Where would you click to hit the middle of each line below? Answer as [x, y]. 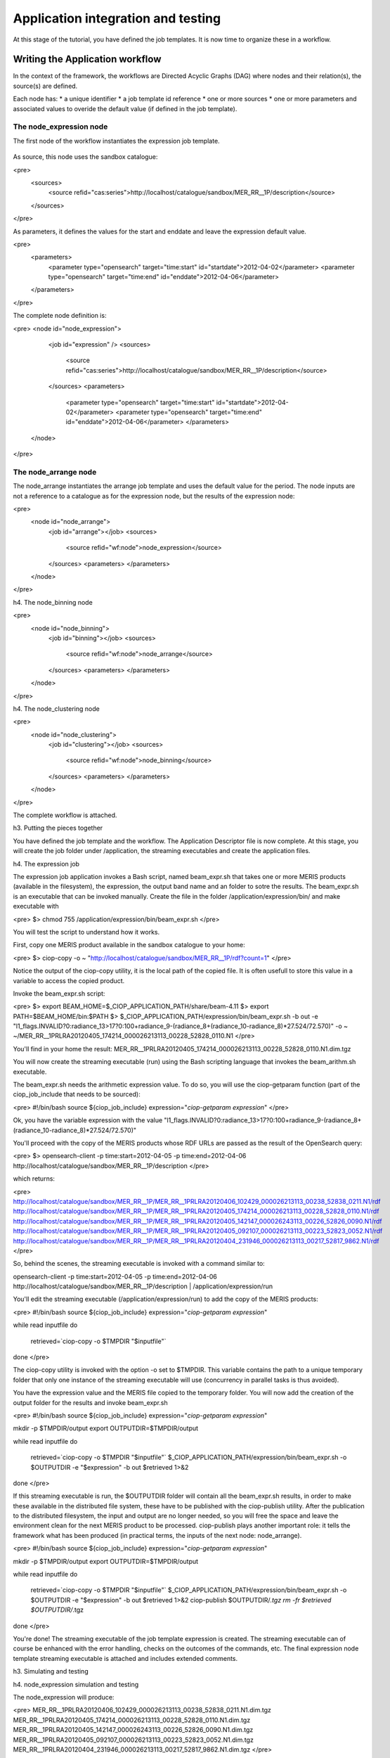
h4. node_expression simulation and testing [76, 1684]
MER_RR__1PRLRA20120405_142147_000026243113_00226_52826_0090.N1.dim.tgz [133, 1730]
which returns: [34, 1179]
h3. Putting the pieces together [58, 828]
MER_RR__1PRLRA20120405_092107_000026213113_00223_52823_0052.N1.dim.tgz [134, 1740]
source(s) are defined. [45, 86]
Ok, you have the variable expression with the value [88, 1120]
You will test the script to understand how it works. [86, 932]
